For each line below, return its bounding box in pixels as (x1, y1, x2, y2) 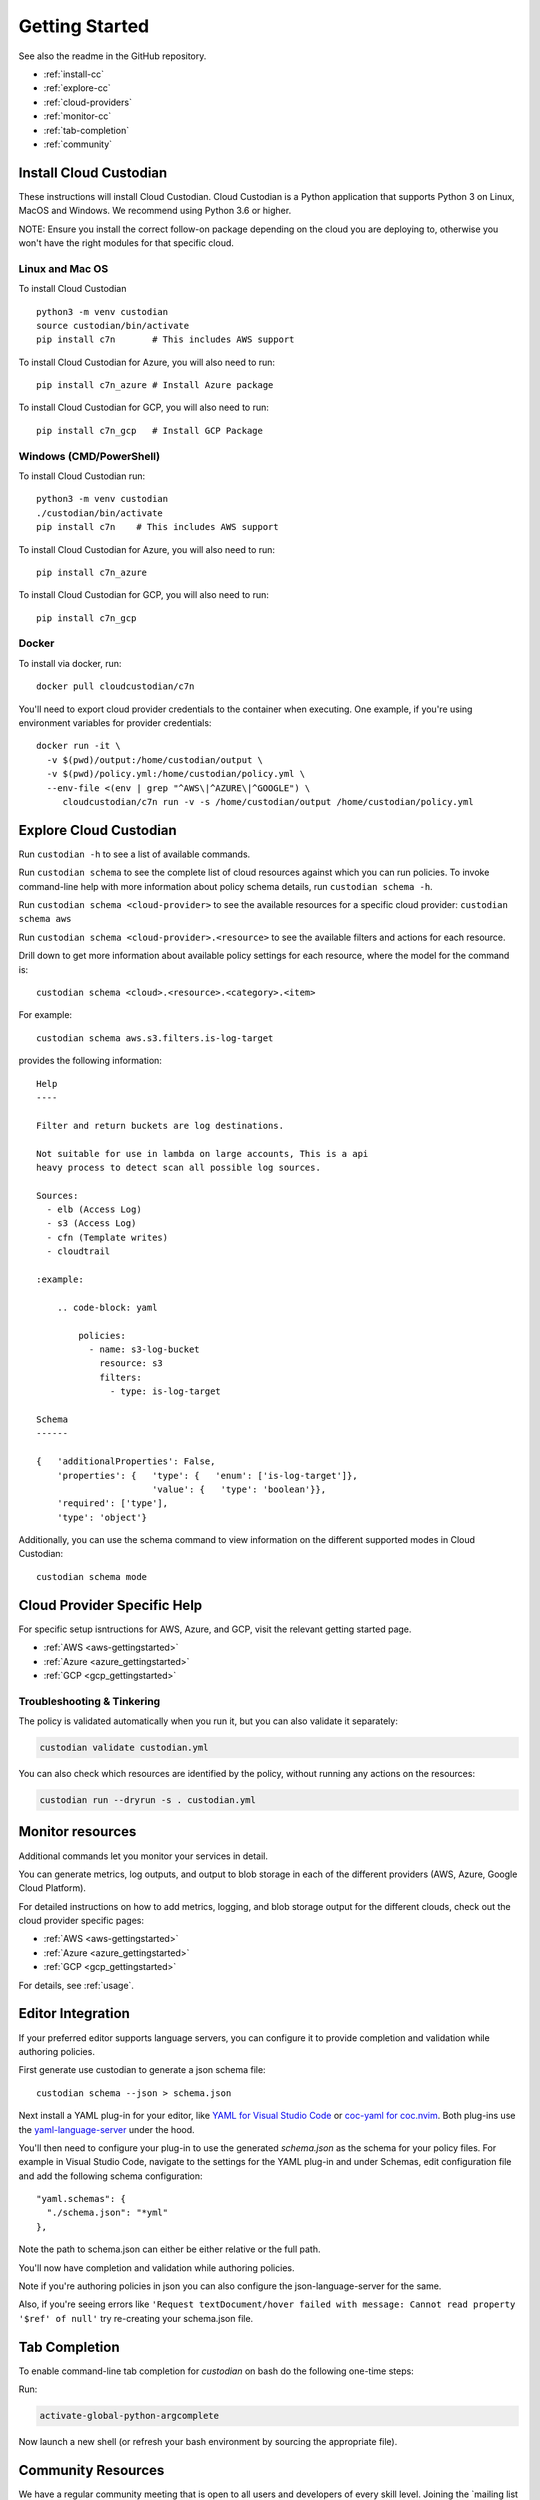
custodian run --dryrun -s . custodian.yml (39, 1795, 257, 1806)
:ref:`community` (43, 138, 113, 150)
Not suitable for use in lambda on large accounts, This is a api (36, 1148, 369, 1159)
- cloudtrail (46, 1246, 111, 1257)
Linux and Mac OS (18, 261, 109, 275)
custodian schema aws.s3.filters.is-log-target (36, 1032, 274, 1044)
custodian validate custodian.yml (39, 1742, 209, 1754)
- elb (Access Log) (46, 1204, 142, 1215)
